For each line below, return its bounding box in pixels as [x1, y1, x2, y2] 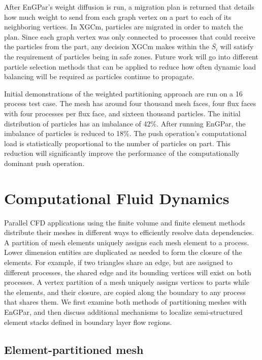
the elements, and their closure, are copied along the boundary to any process [4, 286, 246, 297]
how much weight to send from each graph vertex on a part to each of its [4, 11, 232, 22]
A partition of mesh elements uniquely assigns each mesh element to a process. [4, 237, 249, 247]
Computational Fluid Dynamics [4, 187, 230, 208]
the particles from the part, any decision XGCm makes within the [4, 41, 209, 52]
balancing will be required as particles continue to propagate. [4, 71, 194, 82]
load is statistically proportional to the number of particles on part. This [4, 138, 231, 148]
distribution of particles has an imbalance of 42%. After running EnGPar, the [4, 118, 246, 128]
